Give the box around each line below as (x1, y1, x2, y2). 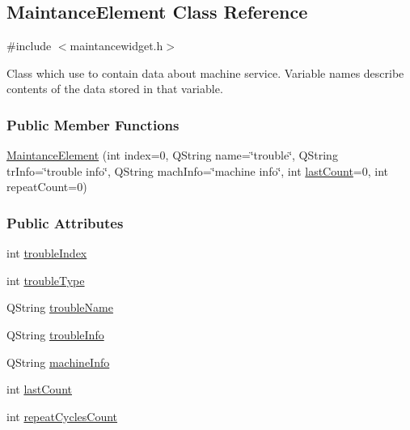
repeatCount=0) (6, 178, 87, 195)
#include (6, 37, 52, 54)
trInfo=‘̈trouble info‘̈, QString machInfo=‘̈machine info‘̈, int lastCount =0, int (6, 162, 389, 179)
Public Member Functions (6, 114, 180, 134)
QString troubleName (6, 299, 113, 316)
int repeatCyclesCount (6, 407, 118, 424)
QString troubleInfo (6, 326, 104, 343)
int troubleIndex (6, 245, 87, 262)
